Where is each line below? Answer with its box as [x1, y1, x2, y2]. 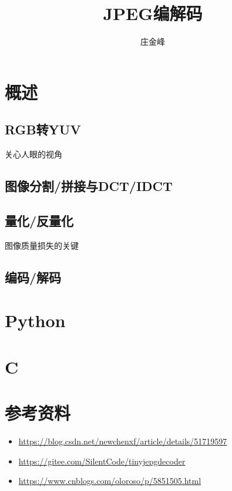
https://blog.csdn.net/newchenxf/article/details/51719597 [18, 434, 227, 447]
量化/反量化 [5, 211, 74, 229]
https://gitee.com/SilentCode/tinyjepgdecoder [18, 454, 186, 467]
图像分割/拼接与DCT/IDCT [5, 177, 173, 195]
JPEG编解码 [103, 1, 203, 25]
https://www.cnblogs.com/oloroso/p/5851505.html [18, 474, 201, 487]
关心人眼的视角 [5, 148, 62, 160]
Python [5, 308, 66, 332]
